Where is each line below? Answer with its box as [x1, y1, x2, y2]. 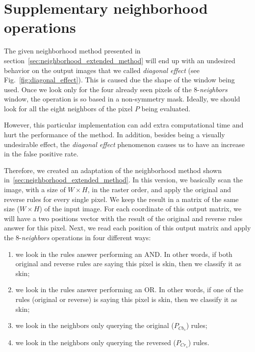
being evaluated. [141, 103, 191, 113]
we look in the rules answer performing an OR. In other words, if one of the [15, 284, 244, 295]
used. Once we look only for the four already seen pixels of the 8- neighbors [4, 84, 228, 94]
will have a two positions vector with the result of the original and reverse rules [4, 213, 243, 223]
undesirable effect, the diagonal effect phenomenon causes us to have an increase [4, 139, 245, 149]
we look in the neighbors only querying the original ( [15, 320, 174, 330]
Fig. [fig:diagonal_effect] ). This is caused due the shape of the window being [4, 75, 235, 85]
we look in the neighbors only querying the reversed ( [15, 337, 176, 348]
